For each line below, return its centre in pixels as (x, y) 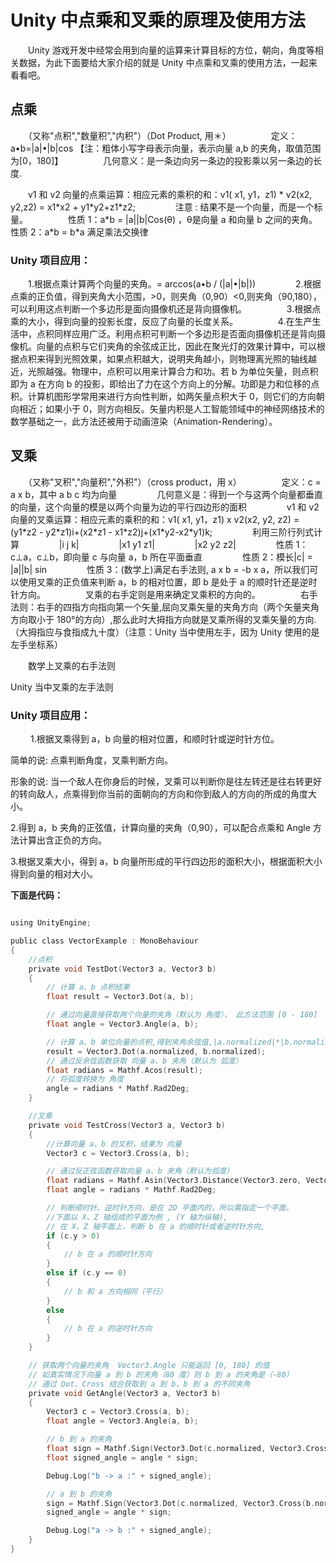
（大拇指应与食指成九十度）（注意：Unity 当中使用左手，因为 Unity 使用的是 (165, 632)
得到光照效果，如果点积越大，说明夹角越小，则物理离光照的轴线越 (180, 359)
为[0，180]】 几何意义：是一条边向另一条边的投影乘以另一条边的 (162, 160)
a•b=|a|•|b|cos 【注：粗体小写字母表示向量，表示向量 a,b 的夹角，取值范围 (166, 148)
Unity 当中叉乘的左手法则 (62, 687)
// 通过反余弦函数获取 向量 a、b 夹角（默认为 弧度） (144, 1061)
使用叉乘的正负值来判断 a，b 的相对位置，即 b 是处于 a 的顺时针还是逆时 (168, 582)
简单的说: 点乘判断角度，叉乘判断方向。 (91, 760)
